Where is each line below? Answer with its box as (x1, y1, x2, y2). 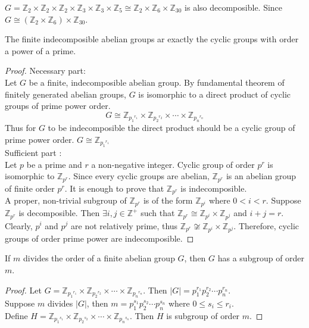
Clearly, (5, 219, 33, 232)
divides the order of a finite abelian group (23, 252, 175, 264)
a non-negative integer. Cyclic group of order (91, 158, 255, 170)
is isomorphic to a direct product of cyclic (138, 88, 291, 100)
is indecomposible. (180, 182, 247, 194)
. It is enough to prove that (64, 182, 164, 194)
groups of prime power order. (5, 99, 111, 112)
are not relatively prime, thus (71, 219, 178, 232)
